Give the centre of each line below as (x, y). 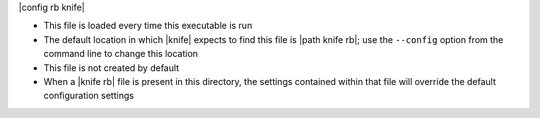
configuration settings (89, 96)
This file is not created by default (111, 67)
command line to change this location (121, 54)
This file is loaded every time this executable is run (148, 26)
